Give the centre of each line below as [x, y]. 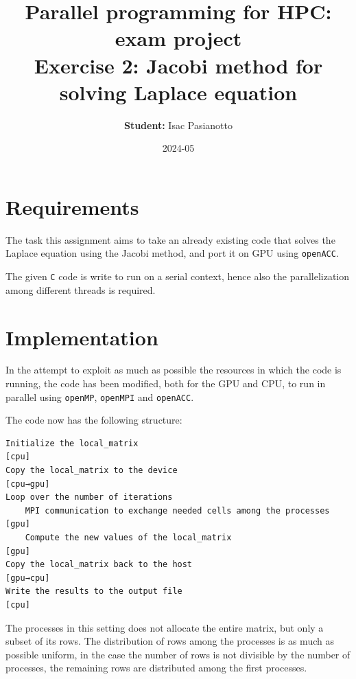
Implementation [82, 337]
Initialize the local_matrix [72, 443]
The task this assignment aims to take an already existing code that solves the [170, 239]
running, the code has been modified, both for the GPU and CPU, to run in [166, 383]
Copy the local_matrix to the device [92, 471]
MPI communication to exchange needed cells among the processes [177, 510]
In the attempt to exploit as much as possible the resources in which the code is [174, 370]
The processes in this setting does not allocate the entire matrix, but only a [165, 627]
